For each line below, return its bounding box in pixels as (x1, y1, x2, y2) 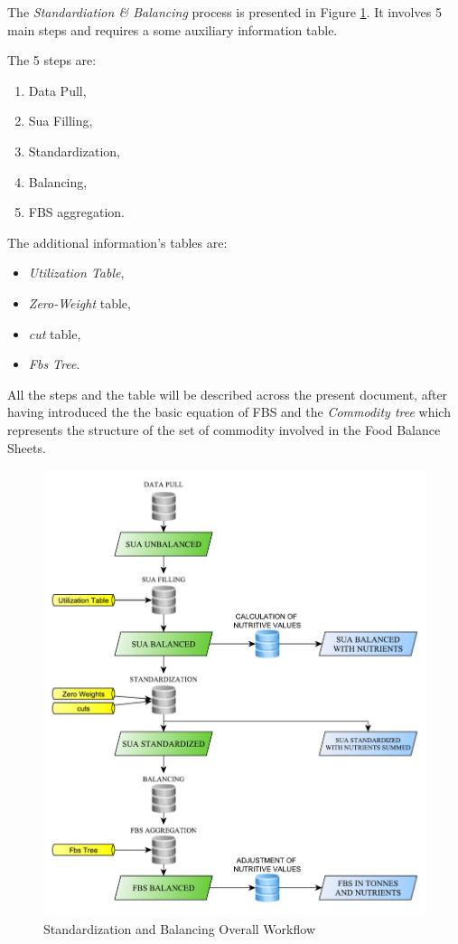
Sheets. (7, 438, 46, 457)
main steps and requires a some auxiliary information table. (7, 20, 338, 39)
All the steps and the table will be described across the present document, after (7, 384, 448, 403)
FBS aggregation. (28, 203, 126, 222)
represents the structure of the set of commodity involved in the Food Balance (7, 420, 441, 439)
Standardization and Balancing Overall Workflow (43, 919, 315, 938)
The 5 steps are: (7, 51, 97, 70)
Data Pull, (28, 80, 87, 99)
